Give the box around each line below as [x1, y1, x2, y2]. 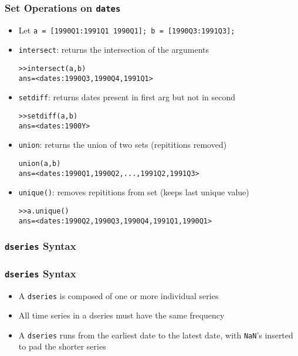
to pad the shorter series [18, 340, 106, 352]
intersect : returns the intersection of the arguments [18, 43, 209, 56]
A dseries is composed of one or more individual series [18, 289, 219, 301]
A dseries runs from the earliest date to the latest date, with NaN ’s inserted [18, 328, 293, 341]
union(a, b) [18, 160, 61, 168]
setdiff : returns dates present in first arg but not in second [18, 91, 236, 103]
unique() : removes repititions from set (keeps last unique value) [18, 186, 249, 198]
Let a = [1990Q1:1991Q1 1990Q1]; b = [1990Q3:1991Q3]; [18, 23, 235, 36]
